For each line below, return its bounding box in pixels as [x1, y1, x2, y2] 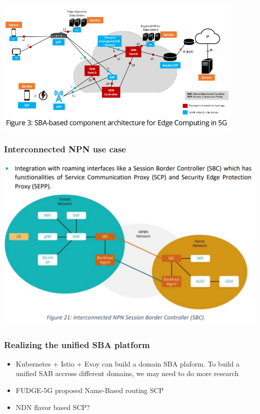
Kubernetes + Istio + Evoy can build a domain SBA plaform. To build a [15, 358, 239, 369]
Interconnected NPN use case [4, 142, 126, 155]
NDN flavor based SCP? [15, 402, 90, 412]
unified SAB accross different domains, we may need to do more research [15, 368, 239, 379]
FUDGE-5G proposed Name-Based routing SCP [15, 385, 164, 395]
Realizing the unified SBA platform [4, 339, 150, 351]
